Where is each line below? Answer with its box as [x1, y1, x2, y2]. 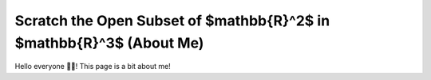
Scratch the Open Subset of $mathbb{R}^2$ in [14, 12, 330, 29]
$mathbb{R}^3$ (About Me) [14, 34, 204, 51]
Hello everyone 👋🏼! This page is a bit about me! [14, 62, 171, 71]
